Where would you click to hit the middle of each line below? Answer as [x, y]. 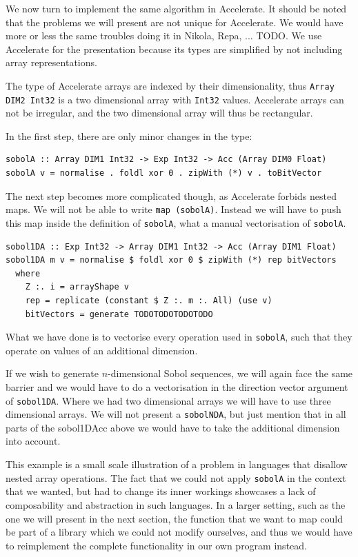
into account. [33, 441]
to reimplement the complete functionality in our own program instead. [156, 545]
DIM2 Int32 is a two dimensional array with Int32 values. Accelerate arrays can [175, 99]
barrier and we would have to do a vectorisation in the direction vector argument [177, 386]
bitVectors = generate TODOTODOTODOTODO [119, 314]
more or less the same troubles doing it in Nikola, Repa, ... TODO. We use [164, 36]
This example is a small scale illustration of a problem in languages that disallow [177, 464]
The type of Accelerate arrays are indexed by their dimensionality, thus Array [170, 85]
